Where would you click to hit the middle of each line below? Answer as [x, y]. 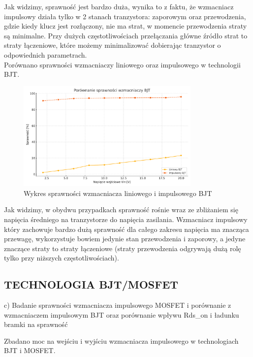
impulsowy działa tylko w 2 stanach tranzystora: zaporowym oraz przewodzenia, [125, 16]
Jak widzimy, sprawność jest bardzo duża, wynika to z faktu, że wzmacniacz [119, 6]
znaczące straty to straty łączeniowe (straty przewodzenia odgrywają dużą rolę [123, 248]
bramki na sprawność [36, 324]
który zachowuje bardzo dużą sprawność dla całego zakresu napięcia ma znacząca [126, 229]
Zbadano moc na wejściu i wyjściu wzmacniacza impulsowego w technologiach [121, 341]
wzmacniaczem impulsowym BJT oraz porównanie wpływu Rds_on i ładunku [122, 314]
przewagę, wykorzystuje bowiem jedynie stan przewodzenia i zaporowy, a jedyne [125, 239]
